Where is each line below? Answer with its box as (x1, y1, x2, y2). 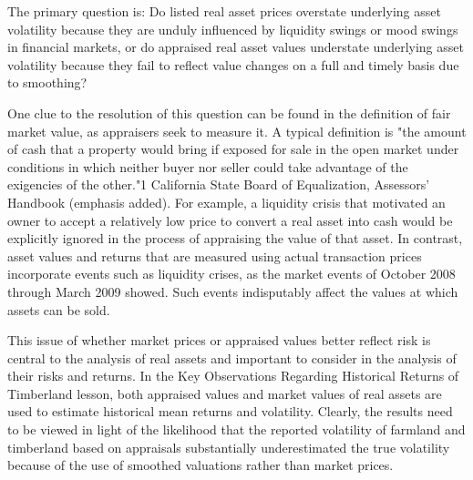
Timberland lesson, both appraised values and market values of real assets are (7, 383, 442, 403)
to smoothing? (7, 73, 87, 92)
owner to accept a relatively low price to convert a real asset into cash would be (7, 210, 453, 230)
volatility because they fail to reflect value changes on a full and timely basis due (7, 55, 459, 74)
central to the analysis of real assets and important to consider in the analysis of (7, 348, 457, 367)
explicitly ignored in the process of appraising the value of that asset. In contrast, (7, 229, 463, 248)
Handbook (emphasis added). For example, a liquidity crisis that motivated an (7, 192, 446, 211)
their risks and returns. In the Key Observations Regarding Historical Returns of (7, 366, 459, 385)
